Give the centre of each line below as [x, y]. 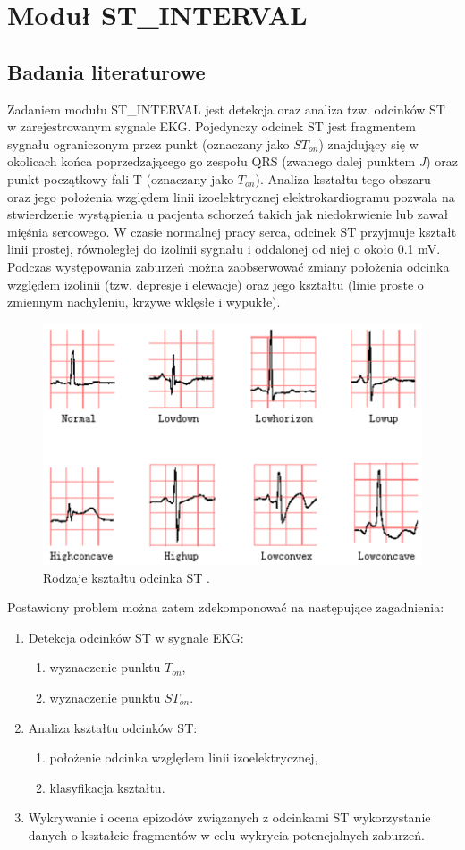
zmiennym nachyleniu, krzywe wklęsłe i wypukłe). [144, 302]
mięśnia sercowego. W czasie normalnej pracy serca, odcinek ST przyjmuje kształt [232, 231]
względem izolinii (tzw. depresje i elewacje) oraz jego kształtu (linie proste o [216, 284]
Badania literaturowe [106, 71]
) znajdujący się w [368, 143]
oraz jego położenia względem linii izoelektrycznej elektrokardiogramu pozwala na [231, 196]
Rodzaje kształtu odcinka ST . [127, 577]
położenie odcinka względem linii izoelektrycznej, [184, 757]
